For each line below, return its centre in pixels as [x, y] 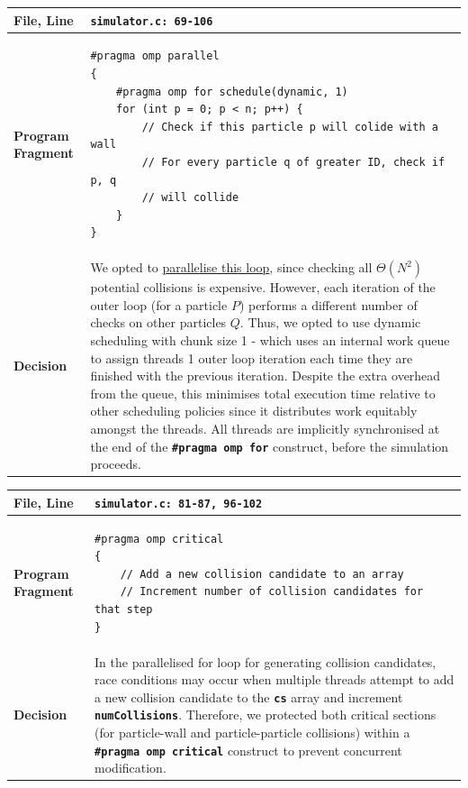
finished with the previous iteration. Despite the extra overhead [265, 376]
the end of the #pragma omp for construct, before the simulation [270, 446]
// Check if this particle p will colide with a [290, 127]
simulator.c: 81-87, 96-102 [179, 504]
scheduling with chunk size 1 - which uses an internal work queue [270, 339]
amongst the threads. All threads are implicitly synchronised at [265, 428]
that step [124, 610]
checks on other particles [158, 322]
